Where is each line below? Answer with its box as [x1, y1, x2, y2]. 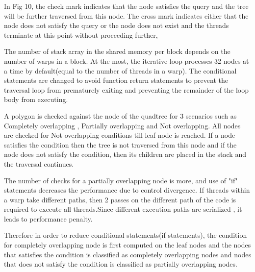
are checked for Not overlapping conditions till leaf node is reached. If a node [4, 130, 235, 140]
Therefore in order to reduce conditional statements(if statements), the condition [4, 230, 247, 240]
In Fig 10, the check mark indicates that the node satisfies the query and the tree [4, 1, 249, 11]
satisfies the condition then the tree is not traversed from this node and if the [4, 139, 237, 149]
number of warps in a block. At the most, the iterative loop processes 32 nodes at [4, 55, 249, 66]
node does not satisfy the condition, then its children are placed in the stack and [4, 149, 246, 159]
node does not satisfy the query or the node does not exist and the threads [4, 20, 229, 30]
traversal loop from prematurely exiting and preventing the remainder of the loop [4, 84, 249, 95]
